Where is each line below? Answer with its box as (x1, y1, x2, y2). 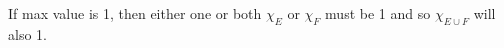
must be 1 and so (325, 3, 431, 23)
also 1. (8, 23, 47, 44)
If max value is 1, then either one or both (8, 3, 262, 23)
